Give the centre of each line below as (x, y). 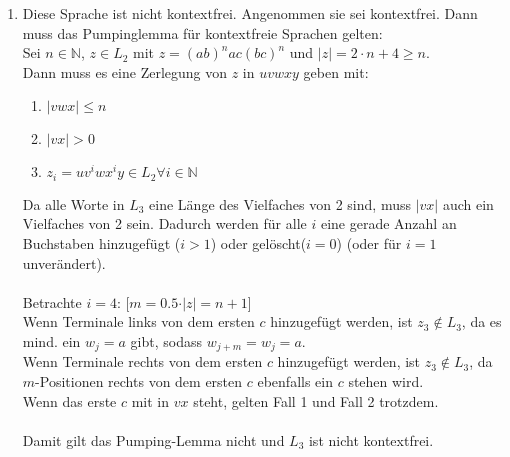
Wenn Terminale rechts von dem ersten (142, 361)
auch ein (468, 203)
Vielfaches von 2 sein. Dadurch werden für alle (164, 223)
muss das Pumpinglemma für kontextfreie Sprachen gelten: (202, 32)
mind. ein (51, 340)
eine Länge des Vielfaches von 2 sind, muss (280, 203)
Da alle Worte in (73, 203)
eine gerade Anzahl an (388, 223)
